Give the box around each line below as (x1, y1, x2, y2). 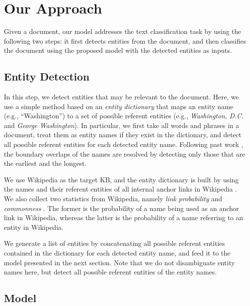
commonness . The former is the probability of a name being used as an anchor (4, 203, 239, 213)
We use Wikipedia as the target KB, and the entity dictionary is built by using (4, 174, 239, 184)
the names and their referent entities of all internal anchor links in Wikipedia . (4, 184, 237, 194)
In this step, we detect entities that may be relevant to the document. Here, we (4, 92, 239, 102)
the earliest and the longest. (4, 158, 87, 168)
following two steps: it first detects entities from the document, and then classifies (4, 35, 246, 46)
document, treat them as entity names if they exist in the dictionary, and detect (4, 129, 242, 140)
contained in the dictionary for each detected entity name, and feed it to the (4, 248, 231, 258)
